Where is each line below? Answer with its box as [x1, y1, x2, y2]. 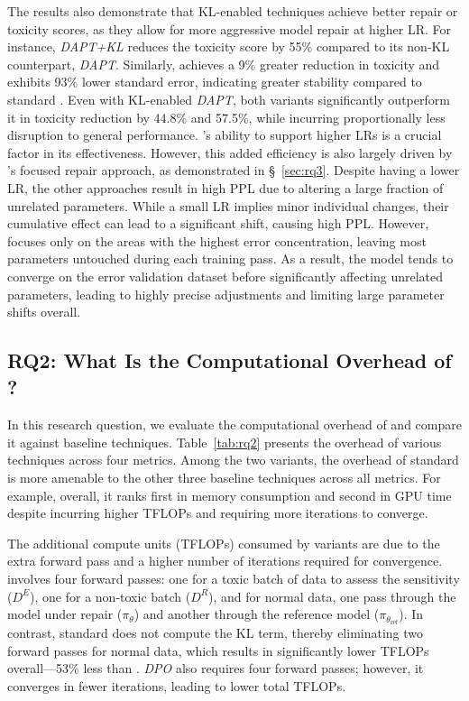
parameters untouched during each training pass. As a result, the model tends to [7, 249, 454, 268]
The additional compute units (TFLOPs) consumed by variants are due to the [7, 533, 440, 552]
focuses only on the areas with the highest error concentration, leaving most [7, 231, 427, 250]
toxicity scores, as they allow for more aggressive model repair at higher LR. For [7, 19, 452, 38]
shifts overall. [7, 302, 81, 321]
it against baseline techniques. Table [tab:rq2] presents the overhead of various [7, 432, 442, 451]
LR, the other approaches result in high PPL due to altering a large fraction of [7, 178, 444, 197]
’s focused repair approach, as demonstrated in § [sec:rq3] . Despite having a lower [7, 161, 460, 180]
